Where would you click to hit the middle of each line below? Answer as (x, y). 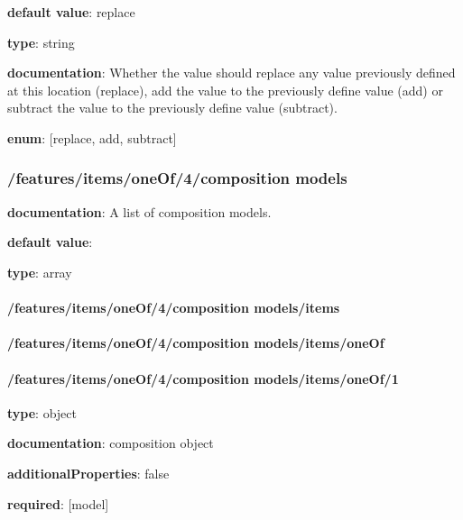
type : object (42, 412)
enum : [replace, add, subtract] (92, 137)
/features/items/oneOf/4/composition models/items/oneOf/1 (203, 378)
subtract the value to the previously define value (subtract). (172, 108)
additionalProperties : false (88, 473)
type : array (40, 272)
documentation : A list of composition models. (139, 211)
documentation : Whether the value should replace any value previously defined (231, 73)
